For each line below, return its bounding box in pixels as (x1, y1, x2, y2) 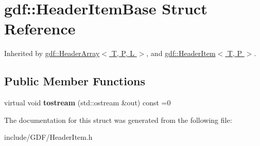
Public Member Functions (4, 73, 145, 89)
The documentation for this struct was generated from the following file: (4, 114, 232, 125)
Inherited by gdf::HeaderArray (4, 48, 100, 59)
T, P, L (111, 48, 134, 59)
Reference (4, 18, 76, 39)
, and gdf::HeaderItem (146, 48, 216, 59)
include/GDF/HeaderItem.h (4, 132, 93, 142)
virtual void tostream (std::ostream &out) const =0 (4, 97, 171, 108)
